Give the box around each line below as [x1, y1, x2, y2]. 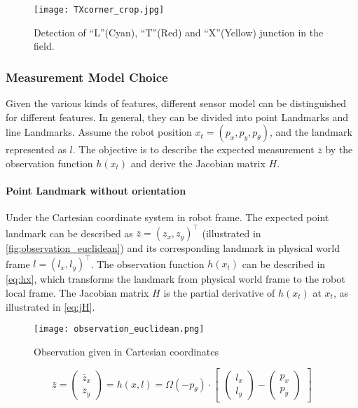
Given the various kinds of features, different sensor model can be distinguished [6, 96, 347, 111]
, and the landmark [269, 125, 352, 139]
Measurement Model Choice [6, 68, 168, 85]
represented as [6, 142, 67, 157]
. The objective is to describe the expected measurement [72, 142, 315, 157]
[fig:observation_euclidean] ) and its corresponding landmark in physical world [6, 241, 340, 255]
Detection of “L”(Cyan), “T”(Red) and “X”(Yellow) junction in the [34, 24, 324, 39]
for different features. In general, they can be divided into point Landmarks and [6, 109, 349, 124]
